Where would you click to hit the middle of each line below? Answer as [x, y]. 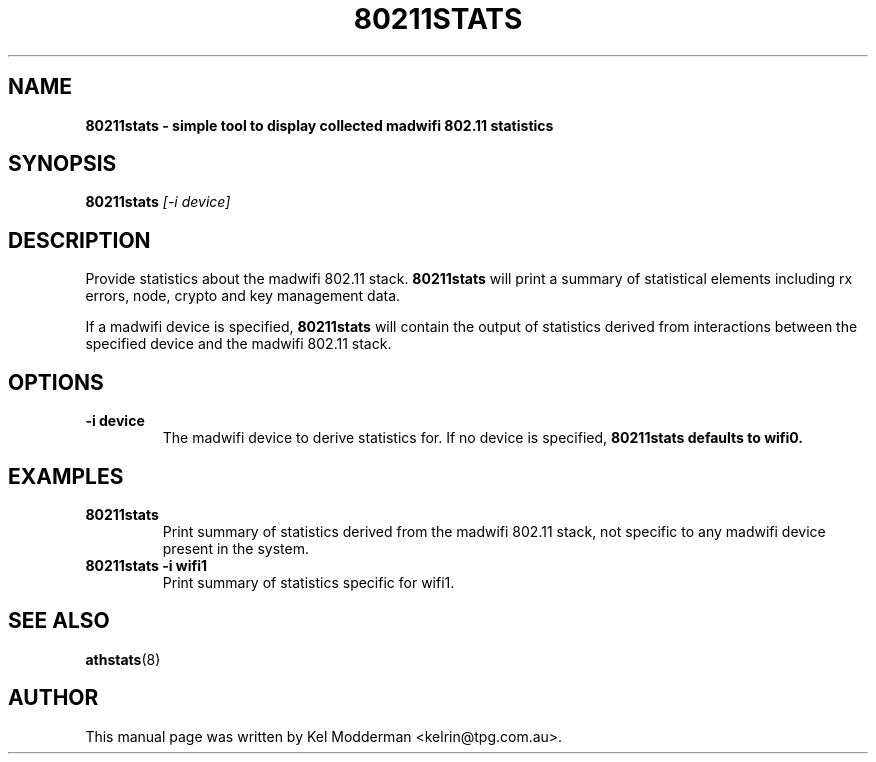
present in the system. [236, 548]
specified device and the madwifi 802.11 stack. [238, 344]
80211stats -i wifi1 [146, 565]
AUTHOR [53, 698]
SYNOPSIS [62, 164]
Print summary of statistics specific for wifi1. [308, 582]
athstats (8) [123, 659]
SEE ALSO [59, 621]
